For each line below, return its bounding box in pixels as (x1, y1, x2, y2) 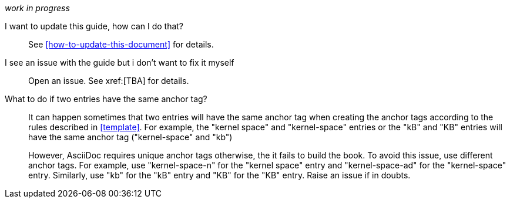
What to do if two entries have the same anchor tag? (5, 94, 207, 104)
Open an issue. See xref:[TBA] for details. (28, 76, 189, 86)
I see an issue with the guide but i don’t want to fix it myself (5, 57, 234, 67)
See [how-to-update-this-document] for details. (28, 39, 214, 49)
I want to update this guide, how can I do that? (5, 21, 184, 31)
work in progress (5, 3, 70, 13)
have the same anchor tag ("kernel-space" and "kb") (28, 132, 233, 142)
